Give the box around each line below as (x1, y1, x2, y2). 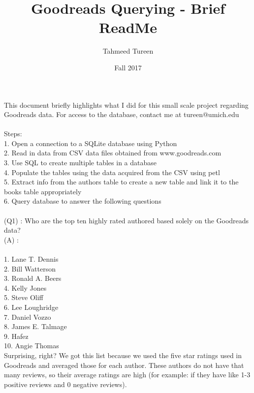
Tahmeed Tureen (102, 46, 154, 56)
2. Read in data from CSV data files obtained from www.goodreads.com (4, 148, 222, 158)
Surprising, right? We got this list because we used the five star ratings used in (4, 350, 242, 360)
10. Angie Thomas (4, 340, 59, 351)
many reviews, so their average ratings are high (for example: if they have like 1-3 (4, 369, 251, 380)
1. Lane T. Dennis (4, 254, 59, 264)
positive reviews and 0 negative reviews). (4, 379, 127, 389)
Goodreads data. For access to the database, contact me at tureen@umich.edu (4, 109, 239, 120)
